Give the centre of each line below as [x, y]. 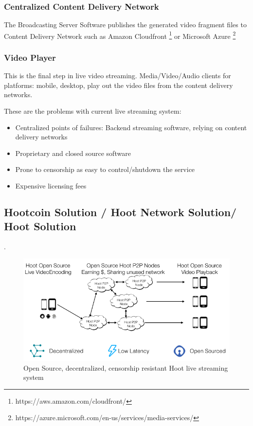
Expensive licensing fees [51, 186]
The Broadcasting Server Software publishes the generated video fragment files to [125, 25]
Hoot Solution [40, 226]
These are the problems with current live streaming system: [93, 111]
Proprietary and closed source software [73, 153]
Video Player [30, 57]
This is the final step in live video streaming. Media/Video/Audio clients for [117, 76]
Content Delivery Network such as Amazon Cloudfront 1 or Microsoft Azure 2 [120, 35]
